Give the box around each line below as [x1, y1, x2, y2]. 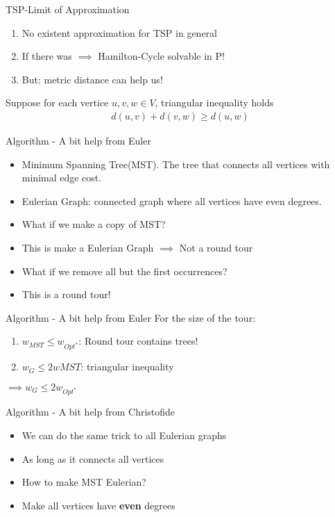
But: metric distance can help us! [22, 72, 163, 86]
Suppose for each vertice [6, 95, 109, 110]
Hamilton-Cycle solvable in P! [98, 49, 225, 63]
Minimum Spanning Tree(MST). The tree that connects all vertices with [22, 156, 330, 171]
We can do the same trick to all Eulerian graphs [22, 428, 227, 443]
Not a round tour [179, 240, 253, 254]
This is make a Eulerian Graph [22, 240, 154, 254]
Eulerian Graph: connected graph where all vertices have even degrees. [22, 193, 322, 208]
